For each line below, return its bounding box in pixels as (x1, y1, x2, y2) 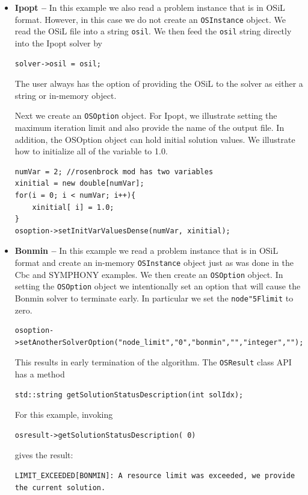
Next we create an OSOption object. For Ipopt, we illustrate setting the (14, 109, 277, 122)
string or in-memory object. (14, 89, 117, 101)
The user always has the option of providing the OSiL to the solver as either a (14, 77, 303, 90)
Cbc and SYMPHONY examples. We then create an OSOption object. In (14, 268, 283, 280)
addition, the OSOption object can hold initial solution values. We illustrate (14, 133, 295, 145)
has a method (14, 367, 65, 380)
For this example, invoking (14, 408, 113, 421)
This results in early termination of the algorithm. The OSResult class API (14, 356, 292, 368)
